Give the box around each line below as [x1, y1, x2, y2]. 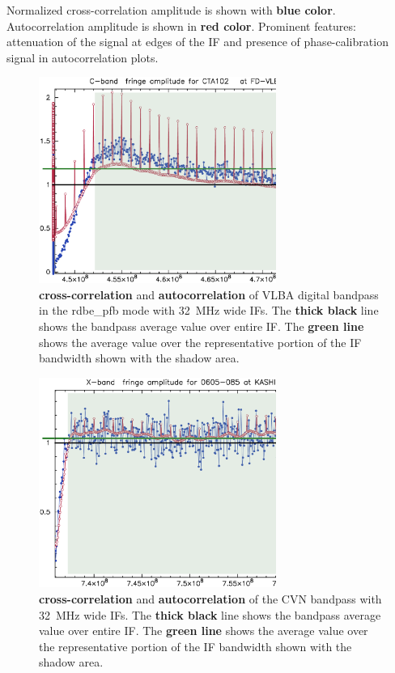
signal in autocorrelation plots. [6, 49, 159, 66]
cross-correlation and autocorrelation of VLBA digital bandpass [39, 286, 379, 303]
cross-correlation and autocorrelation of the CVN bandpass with [39, 590, 382, 607]
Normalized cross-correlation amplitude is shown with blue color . [6, 2, 336, 18]
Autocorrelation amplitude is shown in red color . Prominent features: [6, 17, 356, 34]
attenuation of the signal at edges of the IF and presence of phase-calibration [6, 33, 389, 50]
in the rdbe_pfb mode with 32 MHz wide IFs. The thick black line [39, 302, 379, 319]
